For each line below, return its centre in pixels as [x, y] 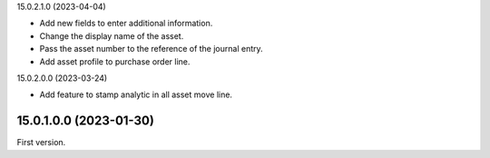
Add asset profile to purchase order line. [115, 61]
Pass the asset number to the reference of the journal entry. [151, 49]
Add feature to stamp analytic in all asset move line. [136, 94]
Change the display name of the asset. [112, 35]
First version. [41, 143]
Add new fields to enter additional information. [126, 24]
